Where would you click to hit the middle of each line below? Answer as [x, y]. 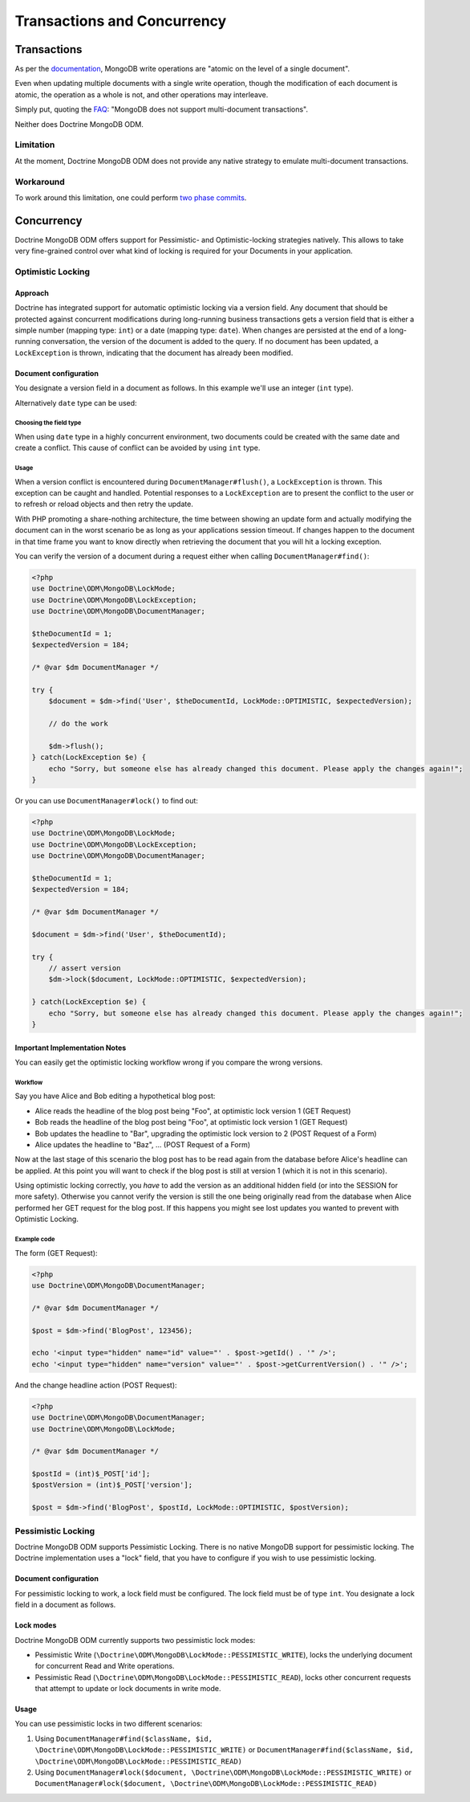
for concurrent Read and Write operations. [105, 1666]
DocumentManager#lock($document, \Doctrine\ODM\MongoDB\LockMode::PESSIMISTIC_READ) [206, 1784]
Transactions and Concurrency [121, 21]
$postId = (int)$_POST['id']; [91, 1474]
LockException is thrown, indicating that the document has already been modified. [154, 353]
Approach [32, 292]
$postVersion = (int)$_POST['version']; [112, 1485]
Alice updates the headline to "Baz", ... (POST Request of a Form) [143, 1144]
